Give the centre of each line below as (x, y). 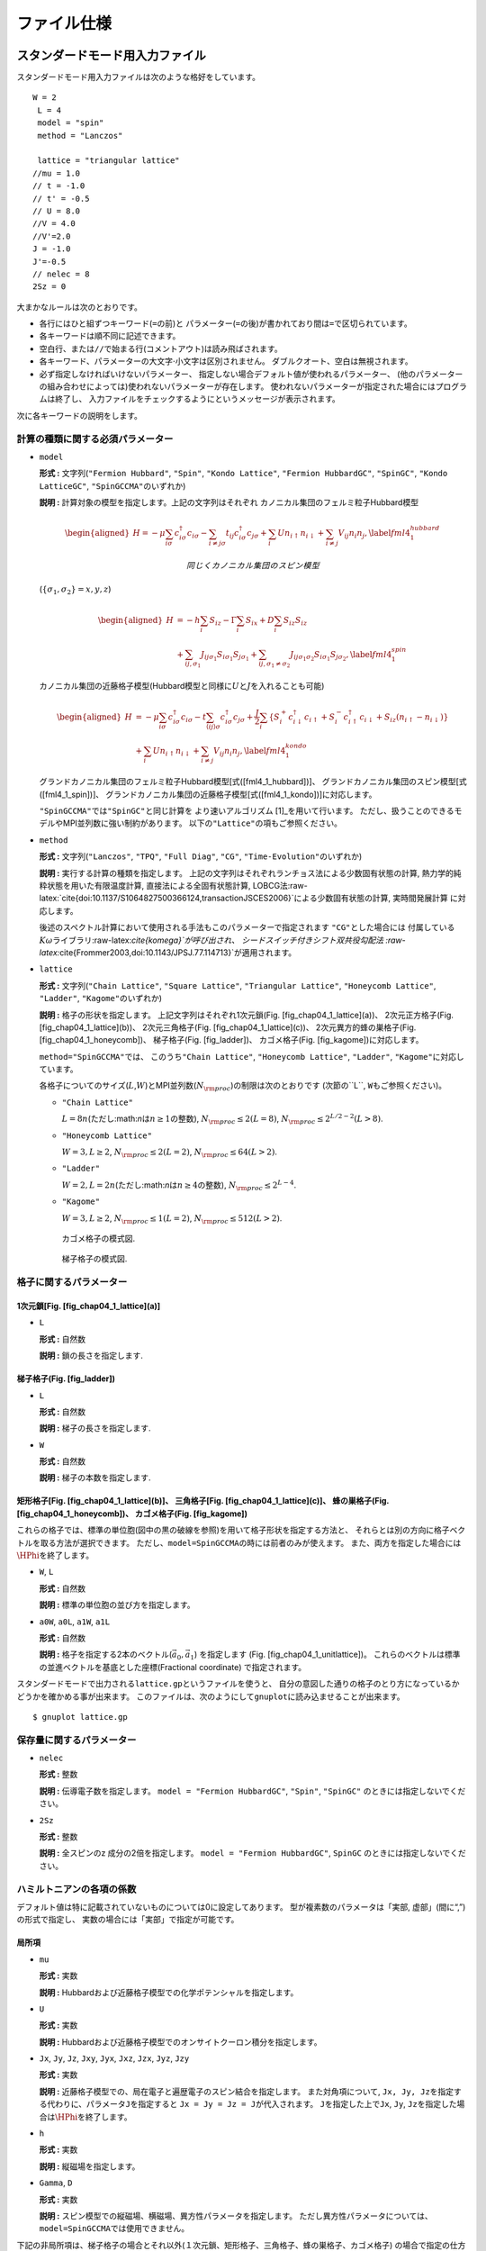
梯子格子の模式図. (94, 1259)
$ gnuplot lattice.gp (80, 1717)
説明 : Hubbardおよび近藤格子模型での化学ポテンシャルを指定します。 (169, 1992)
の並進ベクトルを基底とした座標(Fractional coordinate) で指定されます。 (173, 1667)
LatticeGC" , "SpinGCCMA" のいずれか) (112, 485)
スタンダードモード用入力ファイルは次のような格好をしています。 (139, 77)
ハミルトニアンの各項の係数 (76, 1889)
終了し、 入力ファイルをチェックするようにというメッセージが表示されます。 (198, 399)
